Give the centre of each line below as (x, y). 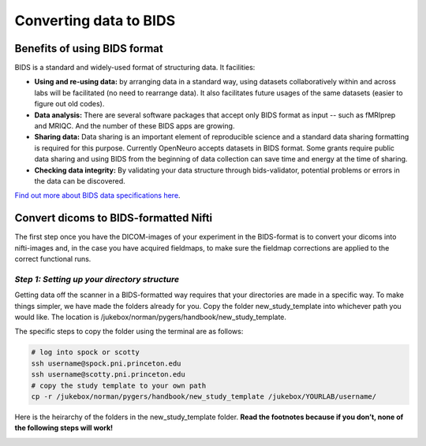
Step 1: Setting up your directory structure (97, 279)
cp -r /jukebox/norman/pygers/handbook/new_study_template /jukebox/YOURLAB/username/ (204, 396)
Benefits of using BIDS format (89, 48)
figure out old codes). (69, 104)
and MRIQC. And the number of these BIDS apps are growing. (135, 126)
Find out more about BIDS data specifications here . (97, 195)
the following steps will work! (64, 428)
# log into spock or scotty (85, 352)
